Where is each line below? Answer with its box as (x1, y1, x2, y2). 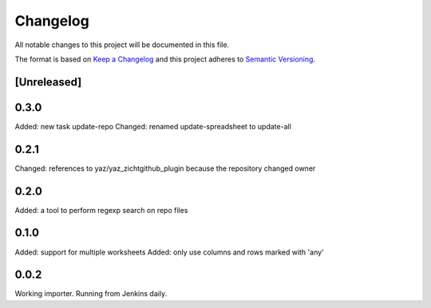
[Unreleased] (14, 75, 82, 89)
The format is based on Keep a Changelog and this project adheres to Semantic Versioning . (14, 54, 315, 64)
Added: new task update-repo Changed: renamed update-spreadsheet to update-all (14, 121, 291, 131)
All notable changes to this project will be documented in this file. (14, 40, 230, 49)
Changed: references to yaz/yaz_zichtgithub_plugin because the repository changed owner (14, 164, 316, 173)
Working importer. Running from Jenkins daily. (14, 289, 168, 298)
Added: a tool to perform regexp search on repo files (14, 205, 188, 215)
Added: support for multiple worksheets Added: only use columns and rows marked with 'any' (14, 247, 325, 257)
